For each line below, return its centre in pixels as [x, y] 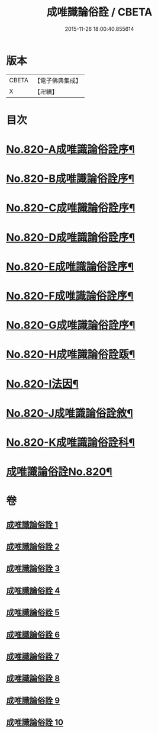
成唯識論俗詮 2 [33, 547]
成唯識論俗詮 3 [33, 569]
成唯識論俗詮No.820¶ [59, 472]
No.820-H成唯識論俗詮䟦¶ [71, 354]
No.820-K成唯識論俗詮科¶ [70, 442]
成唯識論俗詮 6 [33, 634]
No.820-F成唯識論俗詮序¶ [70, 296]
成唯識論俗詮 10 [35, 723]
